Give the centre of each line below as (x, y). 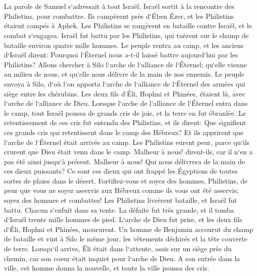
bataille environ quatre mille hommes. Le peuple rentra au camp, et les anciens (124, 45)
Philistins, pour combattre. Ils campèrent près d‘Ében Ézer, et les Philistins (119, 16)
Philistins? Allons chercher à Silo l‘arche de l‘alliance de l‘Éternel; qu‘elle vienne (126, 64)
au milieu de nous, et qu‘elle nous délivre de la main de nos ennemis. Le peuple (124, 74)
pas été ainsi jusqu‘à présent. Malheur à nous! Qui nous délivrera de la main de (125, 161)
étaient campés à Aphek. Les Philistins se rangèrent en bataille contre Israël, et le (128, 25)
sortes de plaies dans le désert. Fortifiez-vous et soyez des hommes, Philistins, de (126, 180)
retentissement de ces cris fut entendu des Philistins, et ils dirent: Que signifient (125, 122)
